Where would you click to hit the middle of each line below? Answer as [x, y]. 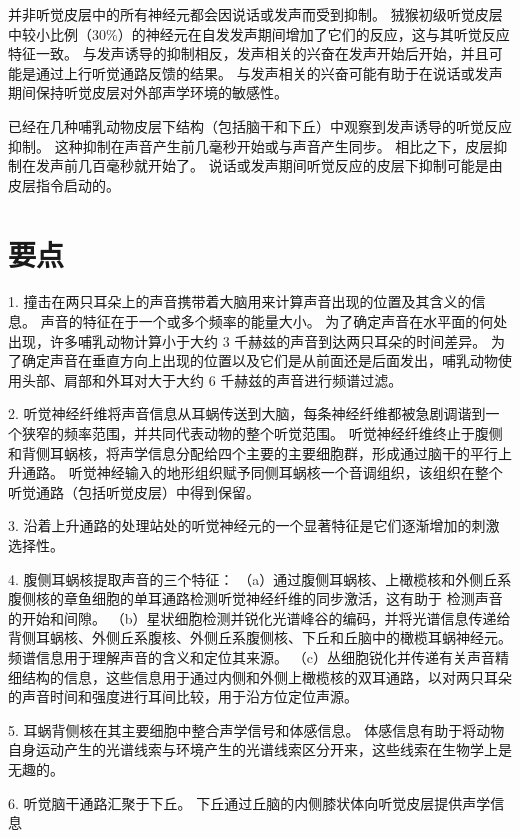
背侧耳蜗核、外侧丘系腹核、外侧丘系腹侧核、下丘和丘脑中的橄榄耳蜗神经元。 [260, 637]
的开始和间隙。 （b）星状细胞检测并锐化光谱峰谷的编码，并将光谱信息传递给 [259, 617]
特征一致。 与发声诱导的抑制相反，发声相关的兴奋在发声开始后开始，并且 [248, 53]
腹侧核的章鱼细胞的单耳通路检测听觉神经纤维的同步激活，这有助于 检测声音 [255, 598]
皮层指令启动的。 [64, 184]
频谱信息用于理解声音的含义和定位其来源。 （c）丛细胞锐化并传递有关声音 [251, 656]
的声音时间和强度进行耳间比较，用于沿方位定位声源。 [183, 696]
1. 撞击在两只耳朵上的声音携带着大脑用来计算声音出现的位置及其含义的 [240, 301]
